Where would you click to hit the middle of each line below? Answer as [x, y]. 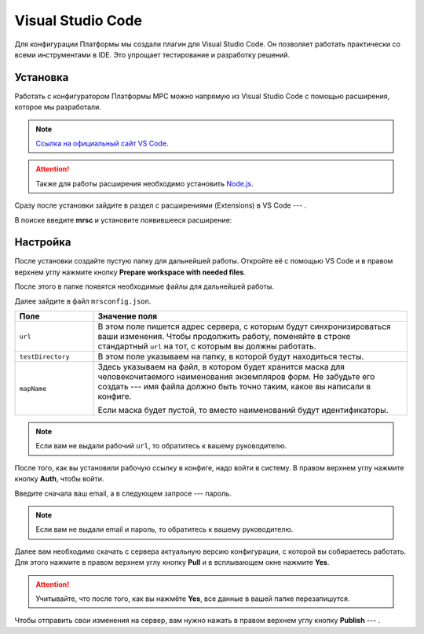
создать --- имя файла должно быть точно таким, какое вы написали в [234, 387]
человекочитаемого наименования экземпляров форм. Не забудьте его [236, 377]
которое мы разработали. [58, 107]
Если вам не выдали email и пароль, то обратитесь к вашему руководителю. [164, 529]
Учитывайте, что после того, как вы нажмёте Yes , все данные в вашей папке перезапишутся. [193, 599]
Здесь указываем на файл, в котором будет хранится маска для [221, 367]
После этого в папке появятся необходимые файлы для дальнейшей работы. [144, 286]
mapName [33, 388]
